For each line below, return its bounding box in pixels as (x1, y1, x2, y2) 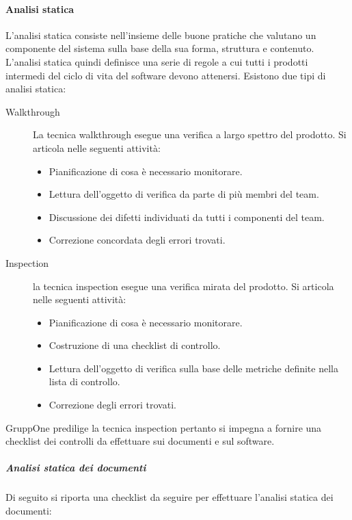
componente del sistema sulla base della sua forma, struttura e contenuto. (5, 41, 314, 55)
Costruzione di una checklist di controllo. (49, 338, 221, 352)
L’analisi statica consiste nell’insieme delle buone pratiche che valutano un (5, 27, 316, 42)
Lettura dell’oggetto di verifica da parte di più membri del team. (49, 187, 319, 201)
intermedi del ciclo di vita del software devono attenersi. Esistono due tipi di (5, 68, 326, 82)
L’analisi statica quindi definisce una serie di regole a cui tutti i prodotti (5, 54, 308, 68)
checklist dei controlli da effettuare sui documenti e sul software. (5, 434, 275, 448)
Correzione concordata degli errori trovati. (49, 233, 226, 247)
